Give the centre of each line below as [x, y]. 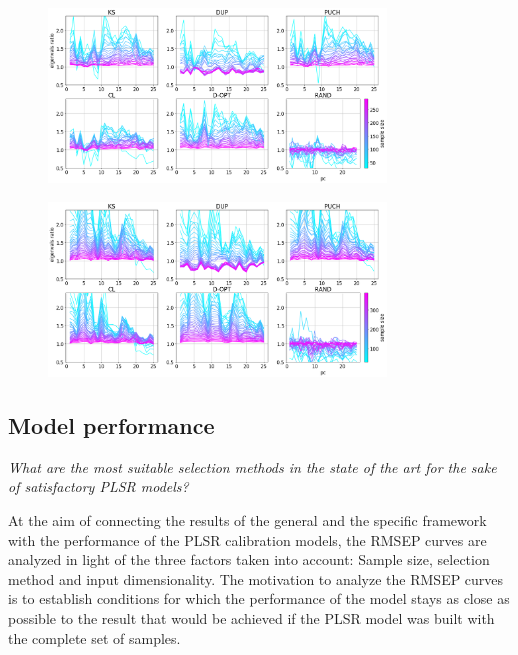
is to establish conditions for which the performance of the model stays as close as [259, 598]
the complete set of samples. [94, 637]
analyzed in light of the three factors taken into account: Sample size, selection [249, 559]
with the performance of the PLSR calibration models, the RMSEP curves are [247, 539]
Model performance [111, 425]
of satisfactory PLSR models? [98, 486]
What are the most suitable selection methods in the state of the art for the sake [252, 466]
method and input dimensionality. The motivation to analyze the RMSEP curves [256, 578]
